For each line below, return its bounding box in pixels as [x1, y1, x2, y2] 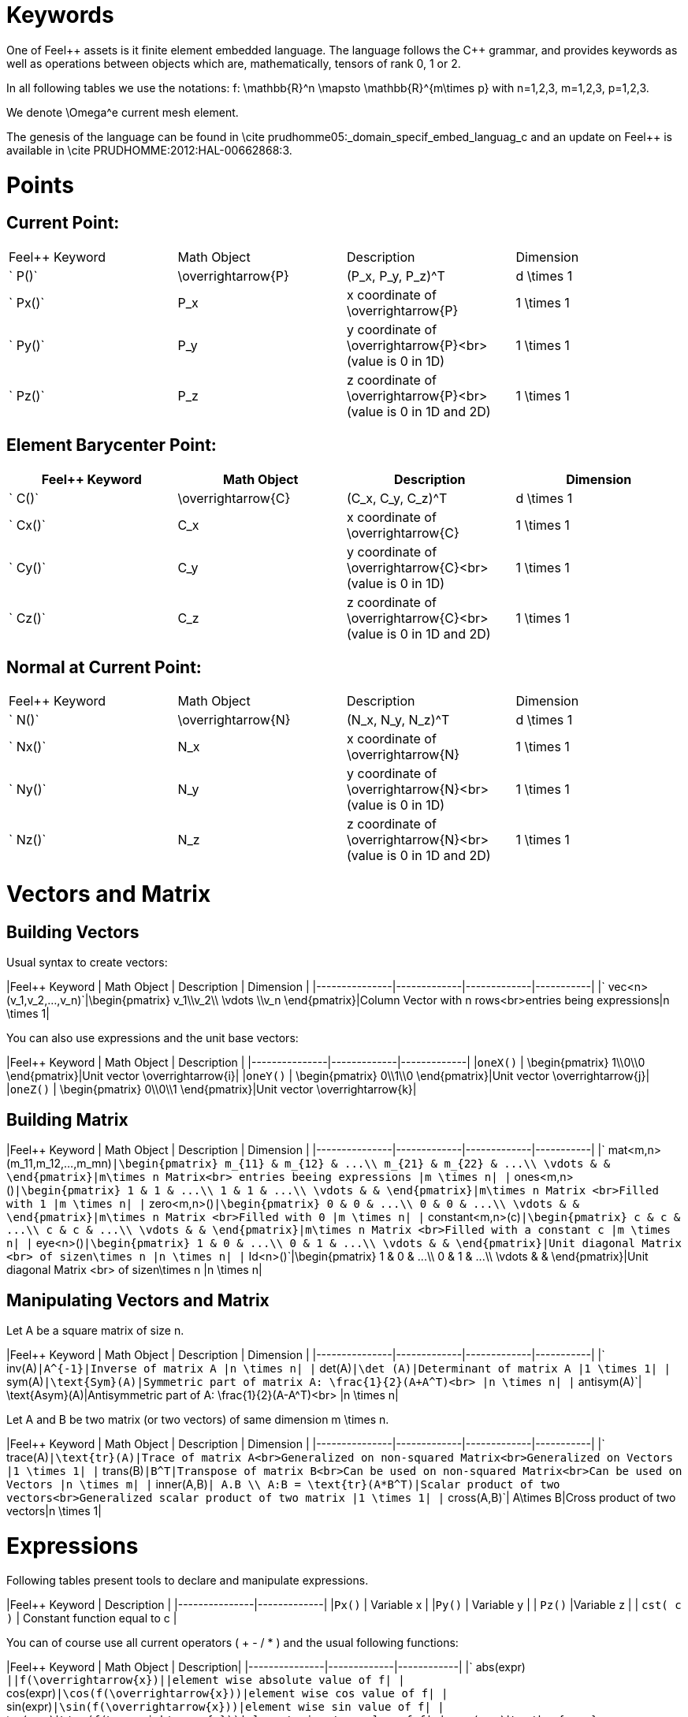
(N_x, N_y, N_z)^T [347, 712, 450, 728]
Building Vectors [6, 922, 139, 942]
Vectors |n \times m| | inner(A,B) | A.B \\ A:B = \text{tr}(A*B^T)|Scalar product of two [6, 1477, 560, 1491]
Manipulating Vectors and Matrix [6, 1290, 270, 1310]
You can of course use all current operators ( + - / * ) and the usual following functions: [6, 1636, 459, 1650]
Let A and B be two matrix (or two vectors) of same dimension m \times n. [6, 1412, 389, 1426]
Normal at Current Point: [6, 657, 202, 677]
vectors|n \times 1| [6, 1503, 102, 1518]
